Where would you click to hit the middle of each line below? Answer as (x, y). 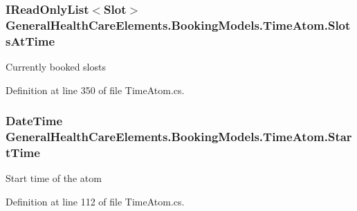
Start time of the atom (54, 178)
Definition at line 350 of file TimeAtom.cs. (95, 90)
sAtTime (30, 40)
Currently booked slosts (56, 67)
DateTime (34, 121)
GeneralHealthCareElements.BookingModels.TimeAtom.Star (179, 137)
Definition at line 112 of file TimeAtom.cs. (95, 201)
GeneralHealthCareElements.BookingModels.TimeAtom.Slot (178, 25)
